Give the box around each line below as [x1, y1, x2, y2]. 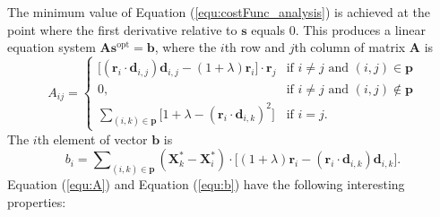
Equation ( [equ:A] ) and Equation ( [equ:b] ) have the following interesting [7, 175, 405, 194]
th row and [224, 38, 285, 56]
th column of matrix [294, 38, 406, 56]
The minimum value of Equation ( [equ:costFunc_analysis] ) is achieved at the [7, 3, 431, 21]
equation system [7, 38, 96, 56]
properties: [7, 192, 66, 211]
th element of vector [37, 129, 148, 148]
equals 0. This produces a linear [251, 20, 426, 39]
